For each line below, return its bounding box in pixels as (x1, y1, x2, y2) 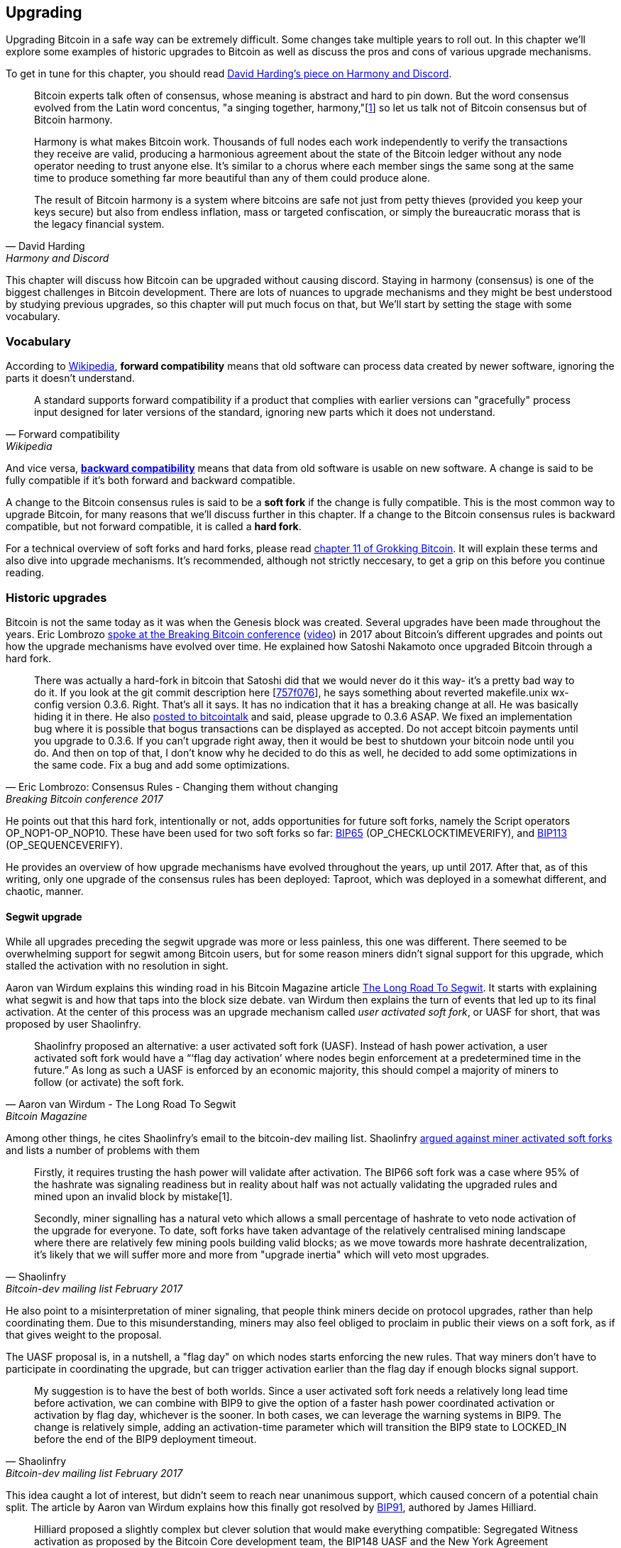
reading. (6, 566, 45, 579)
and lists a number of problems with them (6, 1144, 200, 1157)
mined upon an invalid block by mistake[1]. (34, 1190, 233, 1203)
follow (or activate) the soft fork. (34, 1076, 185, 1089)
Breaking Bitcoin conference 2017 (6, 792, 163, 805)
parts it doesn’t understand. (6, 372, 135, 385)
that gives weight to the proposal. (6, 1329, 162, 1341)
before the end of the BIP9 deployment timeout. (34, 1433, 257, 1446)
